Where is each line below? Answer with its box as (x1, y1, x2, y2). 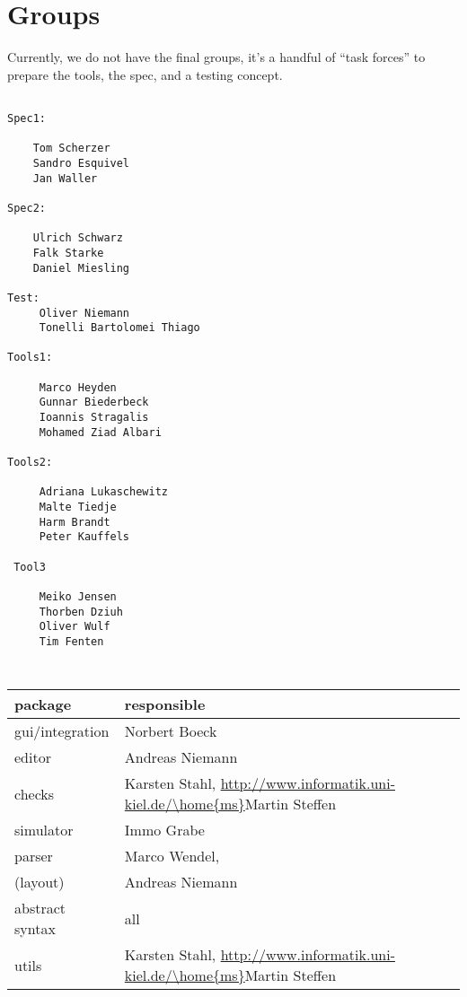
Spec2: (7, 201, 46, 214)
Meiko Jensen (39, 590, 117, 603)
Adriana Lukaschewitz (39, 485, 168, 499)
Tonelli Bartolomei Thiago (39, 321, 200, 335)
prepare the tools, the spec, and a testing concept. (7, 65, 283, 83)
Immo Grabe (124, 819, 205, 841)
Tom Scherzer (32, 142, 110, 155)
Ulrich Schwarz (32, 232, 123, 245)
